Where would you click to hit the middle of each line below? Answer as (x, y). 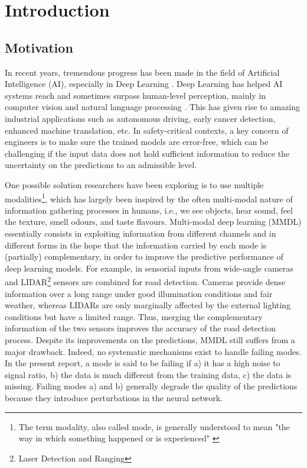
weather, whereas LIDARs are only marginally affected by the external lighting (148, 305)
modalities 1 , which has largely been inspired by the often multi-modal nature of (149, 198)
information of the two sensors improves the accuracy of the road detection (140, 328)
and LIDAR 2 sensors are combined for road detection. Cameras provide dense (145, 281)
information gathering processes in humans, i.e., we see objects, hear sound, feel (149, 210)
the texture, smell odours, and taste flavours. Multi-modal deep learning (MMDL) (153, 222)
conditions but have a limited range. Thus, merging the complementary (134, 316)
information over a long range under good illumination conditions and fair (139, 293)
